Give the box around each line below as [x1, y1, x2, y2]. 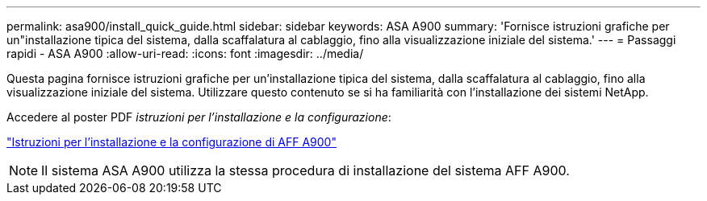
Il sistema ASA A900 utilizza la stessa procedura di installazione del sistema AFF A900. [41, 162, 570, 178]
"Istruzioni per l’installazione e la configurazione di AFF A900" [6, 135, 337, 149]
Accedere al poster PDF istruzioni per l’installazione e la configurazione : [6, 110, 391, 124]
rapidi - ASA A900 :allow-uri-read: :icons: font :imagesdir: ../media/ [6, 47, 364, 60]
